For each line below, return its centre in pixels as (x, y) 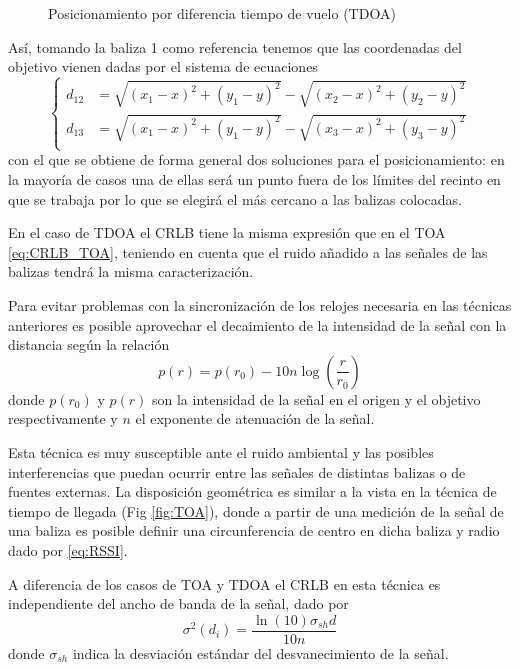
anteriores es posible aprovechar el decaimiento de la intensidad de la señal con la (257, 324)
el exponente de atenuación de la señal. (255, 418)
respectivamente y (63, 418)
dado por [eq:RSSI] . (68, 549)
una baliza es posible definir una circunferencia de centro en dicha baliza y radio (254, 530)
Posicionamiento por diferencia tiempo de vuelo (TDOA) (222, 13)
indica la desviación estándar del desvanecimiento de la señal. (260, 652)
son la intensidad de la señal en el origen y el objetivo (316, 398)
